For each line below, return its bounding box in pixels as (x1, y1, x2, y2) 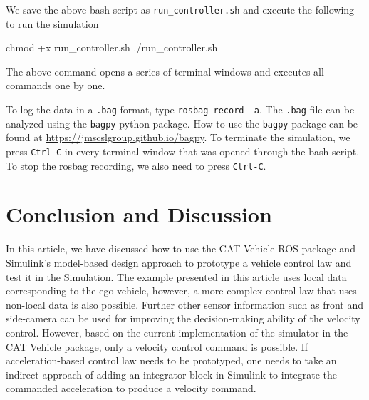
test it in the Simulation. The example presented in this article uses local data (6, 269, 347, 284)
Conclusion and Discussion (6, 200, 272, 229)
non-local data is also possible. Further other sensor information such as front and (6, 297, 363, 312)
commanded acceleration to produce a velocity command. (6, 381, 256, 396)
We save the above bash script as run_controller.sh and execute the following (6, 2, 355, 16)
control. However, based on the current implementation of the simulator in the (6, 324, 348, 339)
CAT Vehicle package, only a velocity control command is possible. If (6, 339, 308, 354)
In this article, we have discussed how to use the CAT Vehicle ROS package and (6, 241, 355, 256)
